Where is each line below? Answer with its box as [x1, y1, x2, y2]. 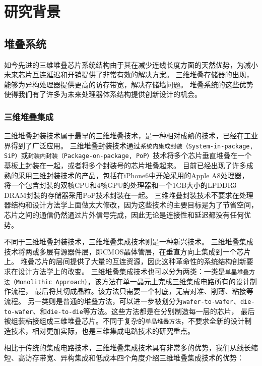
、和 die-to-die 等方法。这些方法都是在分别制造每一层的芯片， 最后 [33, 305, 255, 316]
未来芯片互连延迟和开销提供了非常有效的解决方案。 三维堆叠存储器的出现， [4, 69, 253, 80]
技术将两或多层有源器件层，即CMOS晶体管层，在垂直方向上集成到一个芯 [4, 246, 244, 256]
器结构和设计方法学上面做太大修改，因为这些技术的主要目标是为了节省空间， [4, 199, 258, 210]
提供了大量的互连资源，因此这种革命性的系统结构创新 [70, 256, 246, 267]
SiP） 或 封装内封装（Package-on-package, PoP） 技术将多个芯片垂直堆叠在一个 [4, 150, 252, 161]
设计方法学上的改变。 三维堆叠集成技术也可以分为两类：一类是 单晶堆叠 [18, 266, 249, 277]
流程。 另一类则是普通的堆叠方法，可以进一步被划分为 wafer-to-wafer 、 [4, 295, 240, 306]
